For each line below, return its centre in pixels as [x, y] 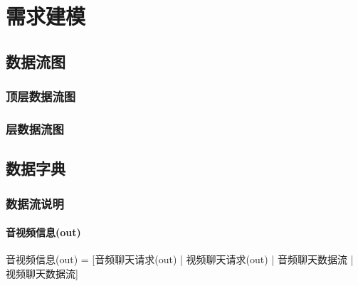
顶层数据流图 [41, 96]
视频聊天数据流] [42, 273]
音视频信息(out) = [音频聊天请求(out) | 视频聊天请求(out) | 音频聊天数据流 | [180, 259]
